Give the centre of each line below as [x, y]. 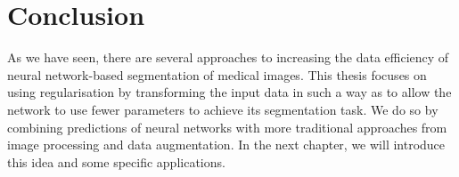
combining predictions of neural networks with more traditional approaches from [227, 127]
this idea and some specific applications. [116, 161]
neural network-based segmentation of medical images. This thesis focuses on [217, 74]
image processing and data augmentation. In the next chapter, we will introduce [226, 145]
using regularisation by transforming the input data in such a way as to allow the [229, 92]
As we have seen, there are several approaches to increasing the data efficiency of [228, 57]
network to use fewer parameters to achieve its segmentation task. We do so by [223, 109]
